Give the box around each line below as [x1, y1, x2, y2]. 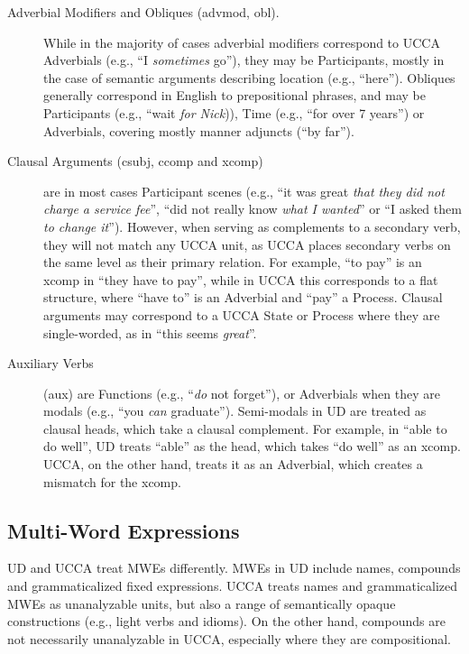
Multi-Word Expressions [7, 516, 240, 544]
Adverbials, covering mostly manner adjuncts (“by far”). [43, 121, 354, 140]
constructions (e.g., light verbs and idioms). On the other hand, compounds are [7, 612, 446, 631]
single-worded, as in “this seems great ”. [43, 323, 257, 342]
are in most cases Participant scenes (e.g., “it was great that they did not [43, 181, 445, 200]
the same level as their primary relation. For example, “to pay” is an [43, 253, 422, 272]
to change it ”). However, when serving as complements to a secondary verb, [43, 216, 461, 235]
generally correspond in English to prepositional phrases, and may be [43, 86, 426, 105]
